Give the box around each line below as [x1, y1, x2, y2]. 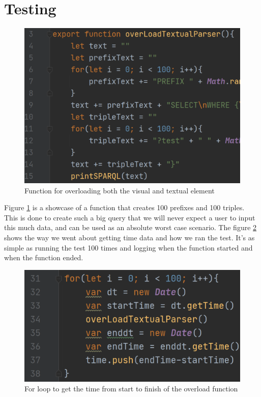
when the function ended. [4, 252, 83, 263]
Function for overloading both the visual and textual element [24, 185, 215, 195]
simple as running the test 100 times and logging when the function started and [4, 242, 253, 253]
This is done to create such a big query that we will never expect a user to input [4, 212, 255, 222]
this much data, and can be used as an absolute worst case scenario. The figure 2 [4, 222, 257, 233]
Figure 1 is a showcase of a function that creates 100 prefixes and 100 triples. [4, 202, 245, 213]
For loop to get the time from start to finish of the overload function [24, 383, 238, 394]
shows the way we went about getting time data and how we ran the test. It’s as [4, 232, 255, 243]
